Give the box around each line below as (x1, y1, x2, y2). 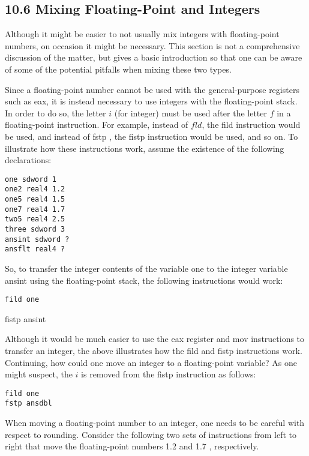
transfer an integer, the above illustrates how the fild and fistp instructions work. (5, 344, 302, 357)
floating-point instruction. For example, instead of (5, 118, 188, 131)
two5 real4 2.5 (5, 215, 65, 224)
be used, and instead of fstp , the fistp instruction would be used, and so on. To (5, 130, 298, 142)
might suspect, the (5, 368, 73, 380)
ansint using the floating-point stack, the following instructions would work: (5, 274, 283, 286)
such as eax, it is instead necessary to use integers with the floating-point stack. (5, 95, 298, 107)
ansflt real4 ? (5, 245, 65, 254)
